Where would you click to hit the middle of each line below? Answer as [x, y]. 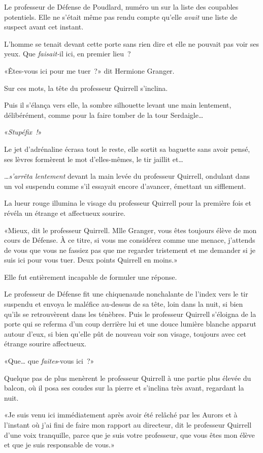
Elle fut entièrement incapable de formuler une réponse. [91, 277]
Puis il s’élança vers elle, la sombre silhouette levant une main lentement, [118, 105]
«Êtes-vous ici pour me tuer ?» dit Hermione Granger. [89, 70]
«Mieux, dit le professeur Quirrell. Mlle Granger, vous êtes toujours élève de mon [130, 230]
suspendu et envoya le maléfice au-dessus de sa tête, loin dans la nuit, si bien [124, 304]
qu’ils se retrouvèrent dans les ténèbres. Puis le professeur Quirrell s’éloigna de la [130, 314]
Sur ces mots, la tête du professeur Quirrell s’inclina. [86, 88]
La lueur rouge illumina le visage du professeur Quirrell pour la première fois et [128, 203]
